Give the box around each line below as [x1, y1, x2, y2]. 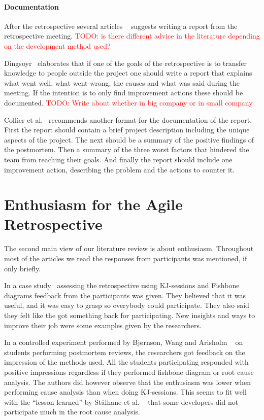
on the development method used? [4, 40, 111, 51]
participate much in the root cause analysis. [4, 406, 140, 417]
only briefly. [4, 263, 41, 273]
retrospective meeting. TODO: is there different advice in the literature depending [4, 30, 260, 41]
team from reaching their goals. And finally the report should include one [4, 154, 233, 164]
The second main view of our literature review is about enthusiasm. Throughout [4, 243, 254, 254]
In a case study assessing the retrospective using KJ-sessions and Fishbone [4, 280, 240, 291]
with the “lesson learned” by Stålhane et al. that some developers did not [4, 396, 239, 407]
